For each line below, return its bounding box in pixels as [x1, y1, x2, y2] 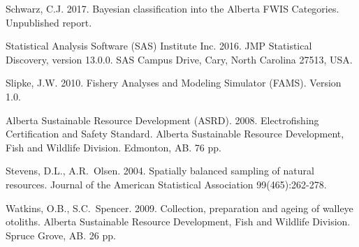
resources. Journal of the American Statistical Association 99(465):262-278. [6, 177, 327, 191]
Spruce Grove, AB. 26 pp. [6, 227, 116, 242]
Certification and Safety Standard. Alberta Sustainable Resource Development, [6, 126, 344, 141]
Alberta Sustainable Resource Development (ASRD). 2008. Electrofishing [6, 112, 319, 127]
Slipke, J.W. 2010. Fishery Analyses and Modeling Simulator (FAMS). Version [6, 75, 342, 90]
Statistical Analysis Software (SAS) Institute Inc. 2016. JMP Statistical [6, 38, 312, 53]
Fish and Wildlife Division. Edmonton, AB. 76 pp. [6, 140, 221, 154]
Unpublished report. [6, 15, 92, 29]
